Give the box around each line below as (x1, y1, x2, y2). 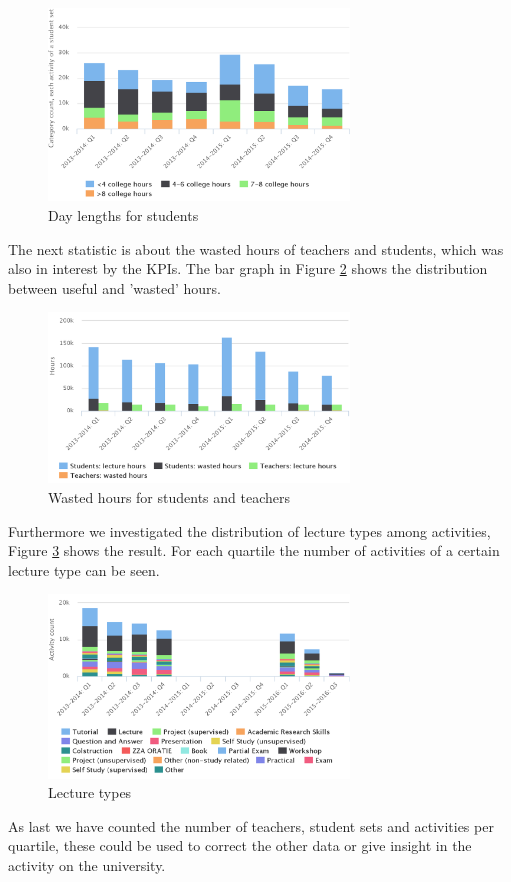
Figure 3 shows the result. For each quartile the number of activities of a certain (8, 540, 500, 561)
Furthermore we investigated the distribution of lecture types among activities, (8, 520, 491, 541)
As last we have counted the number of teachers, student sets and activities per (8, 815, 494, 836)
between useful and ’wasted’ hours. (8, 277, 221, 298)
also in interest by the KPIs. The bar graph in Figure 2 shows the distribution (8, 258, 488, 279)
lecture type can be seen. (8, 559, 160, 580)
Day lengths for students (48, 204, 199, 225)
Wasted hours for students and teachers (48, 486, 291, 507)
